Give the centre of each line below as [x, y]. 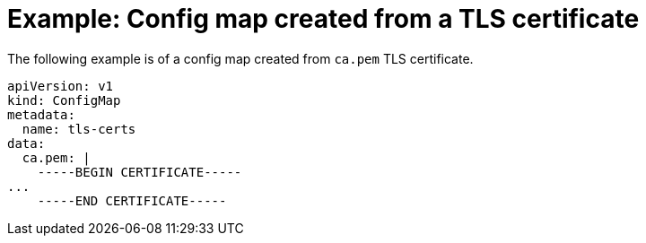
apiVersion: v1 [61, 86]
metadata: [41, 114]
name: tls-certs [79, 129]
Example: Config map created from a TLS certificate [323, 19]
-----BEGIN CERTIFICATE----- [140, 172]
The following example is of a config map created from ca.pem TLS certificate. [240, 58]
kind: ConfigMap [64, 100]
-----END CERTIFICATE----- [132, 200]
